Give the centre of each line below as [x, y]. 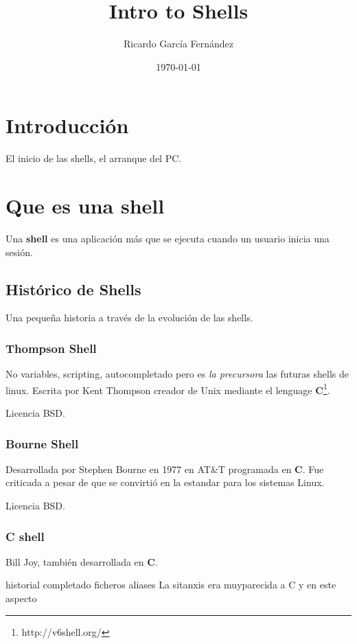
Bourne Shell [42, 443]
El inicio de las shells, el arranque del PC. [94, 158]
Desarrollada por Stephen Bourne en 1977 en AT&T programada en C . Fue [165, 469]
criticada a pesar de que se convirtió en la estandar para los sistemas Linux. [165, 482]
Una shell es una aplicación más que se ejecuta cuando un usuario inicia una [168, 238]
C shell [25, 536]
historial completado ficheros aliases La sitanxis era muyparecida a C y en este [171, 585]
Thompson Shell [51, 348]
